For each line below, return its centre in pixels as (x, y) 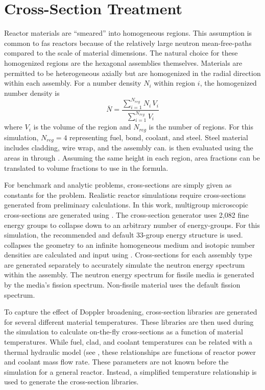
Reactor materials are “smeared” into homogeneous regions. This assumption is (128, 33)
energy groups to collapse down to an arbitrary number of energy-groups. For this (132, 225)
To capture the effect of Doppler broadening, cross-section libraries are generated (131, 312)
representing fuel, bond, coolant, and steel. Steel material (159, 137)
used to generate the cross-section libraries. (71, 382)
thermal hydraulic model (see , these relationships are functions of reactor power (130, 352)
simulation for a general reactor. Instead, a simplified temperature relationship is (130, 371)
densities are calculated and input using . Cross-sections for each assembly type (128, 255)
